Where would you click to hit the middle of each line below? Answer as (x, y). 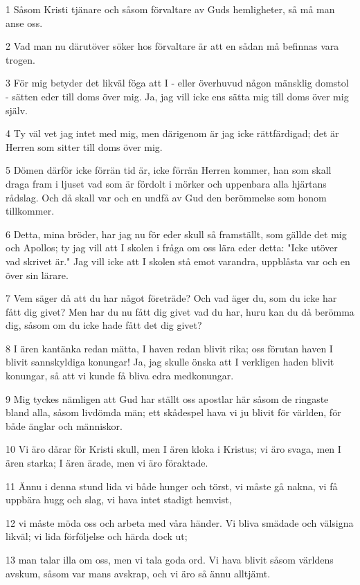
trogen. (20, 59)
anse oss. (24, 22)
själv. (17, 110)
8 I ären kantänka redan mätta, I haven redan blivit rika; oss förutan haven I (169, 348)
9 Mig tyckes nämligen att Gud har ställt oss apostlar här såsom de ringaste (167, 398)
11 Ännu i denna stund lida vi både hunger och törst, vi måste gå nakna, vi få (172, 486)
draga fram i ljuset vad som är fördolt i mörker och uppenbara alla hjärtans (166, 183)
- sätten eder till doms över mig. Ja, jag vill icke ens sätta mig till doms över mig (177, 96)
